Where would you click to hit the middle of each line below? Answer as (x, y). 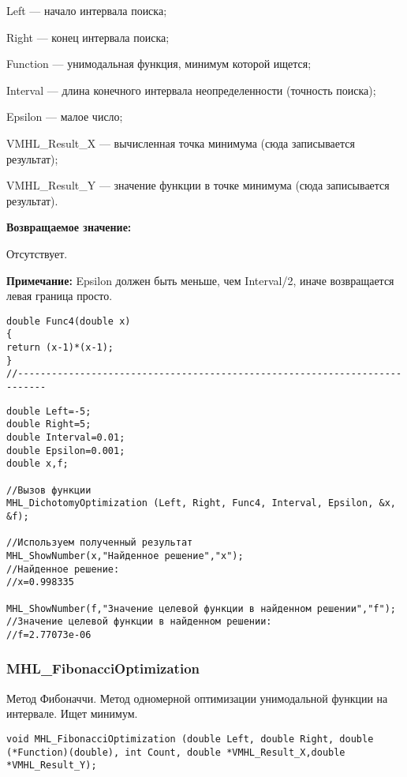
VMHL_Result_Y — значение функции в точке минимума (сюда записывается (198, 185)
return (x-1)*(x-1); (60, 348)
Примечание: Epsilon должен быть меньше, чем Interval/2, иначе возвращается (200, 280)
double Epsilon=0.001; (66, 450)
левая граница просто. (60, 296)
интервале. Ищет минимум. (72, 713)
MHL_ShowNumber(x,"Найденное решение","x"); (125, 556)
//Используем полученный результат (100, 543)
